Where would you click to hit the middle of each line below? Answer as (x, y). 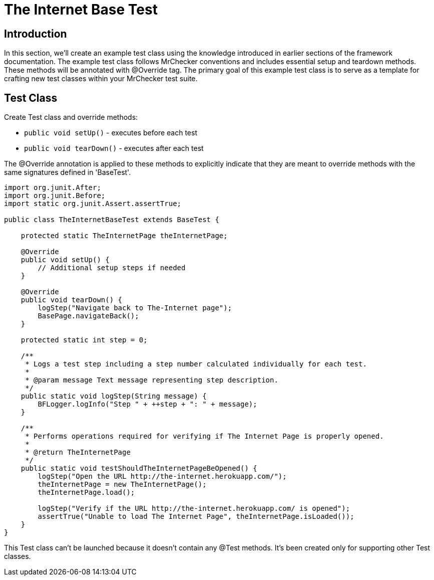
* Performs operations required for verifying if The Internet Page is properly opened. (204, 436)
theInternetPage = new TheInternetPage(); (122, 485)
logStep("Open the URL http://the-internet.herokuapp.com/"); (162, 476)
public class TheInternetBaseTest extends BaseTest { (112, 220)
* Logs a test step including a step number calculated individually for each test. (196, 364)
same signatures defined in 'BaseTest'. (68, 172)
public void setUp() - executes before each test (111, 133)
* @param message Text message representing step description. (152, 380)
